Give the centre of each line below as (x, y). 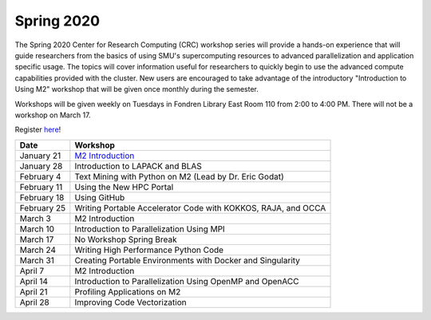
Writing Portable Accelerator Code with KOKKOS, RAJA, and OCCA (200, 207)
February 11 (41, 187)
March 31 (37, 260)
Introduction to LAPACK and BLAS (138, 166)
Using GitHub (100, 197)
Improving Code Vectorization (130, 302)
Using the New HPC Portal (124, 187)
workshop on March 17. (53, 115)
